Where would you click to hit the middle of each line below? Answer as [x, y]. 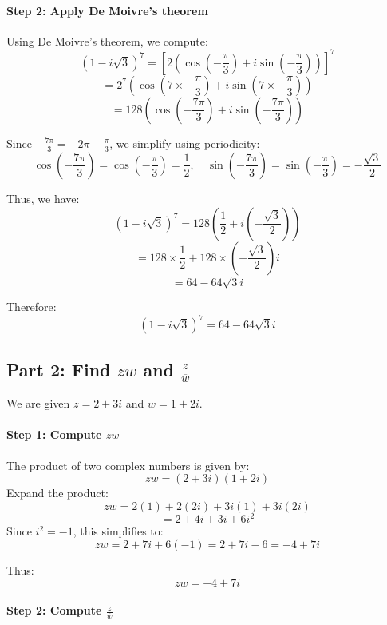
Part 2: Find [59, 369]
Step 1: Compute [54, 434]
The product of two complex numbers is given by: [128, 465]
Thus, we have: [43, 198]
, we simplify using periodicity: [185, 143]
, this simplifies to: [118, 531]
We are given [38, 403]
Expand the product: [57, 493]
